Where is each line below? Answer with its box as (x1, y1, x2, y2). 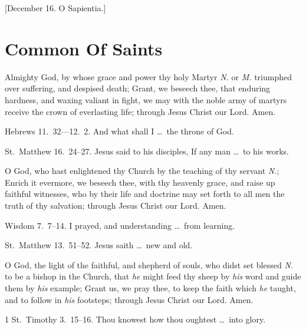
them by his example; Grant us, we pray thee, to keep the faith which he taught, (5, 282, 296, 294)
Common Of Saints (5, 36, 163, 60)
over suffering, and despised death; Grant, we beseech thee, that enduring (5, 82, 271, 94)
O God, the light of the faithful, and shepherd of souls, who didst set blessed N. (5, 258, 294, 271)
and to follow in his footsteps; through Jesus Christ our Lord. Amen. (5, 293, 254, 305)
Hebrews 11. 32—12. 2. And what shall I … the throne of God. (5, 125, 234, 137)
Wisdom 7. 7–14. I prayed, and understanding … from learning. (5, 219, 235, 231)
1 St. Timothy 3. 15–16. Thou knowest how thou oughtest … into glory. (5, 313, 266, 325)
